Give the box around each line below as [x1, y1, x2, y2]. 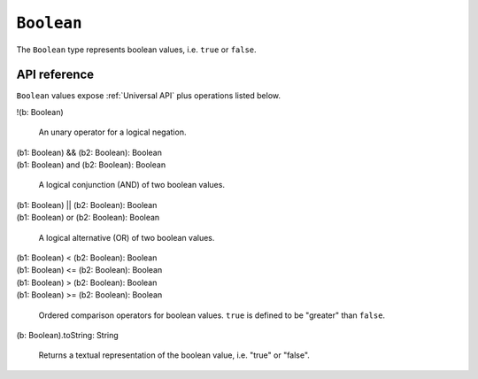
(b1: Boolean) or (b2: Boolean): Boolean [16, 213, 160, 223]
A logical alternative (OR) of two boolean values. [38, 232, 215, 243]
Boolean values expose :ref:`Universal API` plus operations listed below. [16, 90, 281, 101]
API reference [16, 67, 95, 82]
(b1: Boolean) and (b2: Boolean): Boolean [16, 159, 166, 170]
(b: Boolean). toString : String [16, 329, 119, 340]
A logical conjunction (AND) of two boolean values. [38, 180, 226, 190]
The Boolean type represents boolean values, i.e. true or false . [16, 44, 257, 55]
